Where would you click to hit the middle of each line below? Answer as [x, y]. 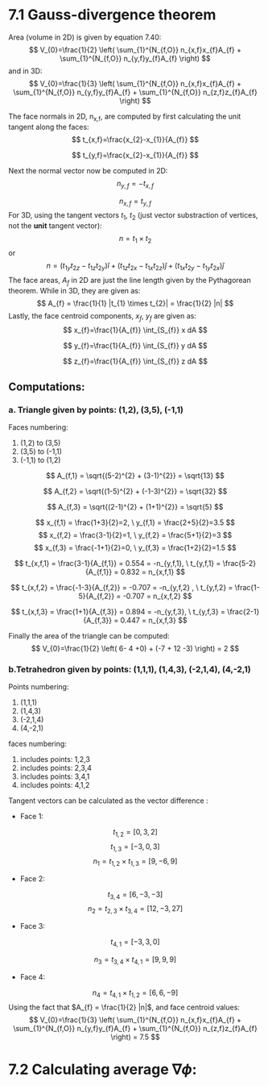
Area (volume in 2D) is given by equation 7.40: [85, 37]
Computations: [47, 387]
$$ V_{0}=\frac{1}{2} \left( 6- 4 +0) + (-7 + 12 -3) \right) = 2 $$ [135, 648]
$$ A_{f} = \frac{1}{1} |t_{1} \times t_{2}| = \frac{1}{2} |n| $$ [135, 303]
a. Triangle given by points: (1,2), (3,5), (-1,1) [96, 410]
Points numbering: [39, 687]
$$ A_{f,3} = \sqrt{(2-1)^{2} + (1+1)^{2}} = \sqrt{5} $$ [135, 507]
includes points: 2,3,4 [56, 768]
